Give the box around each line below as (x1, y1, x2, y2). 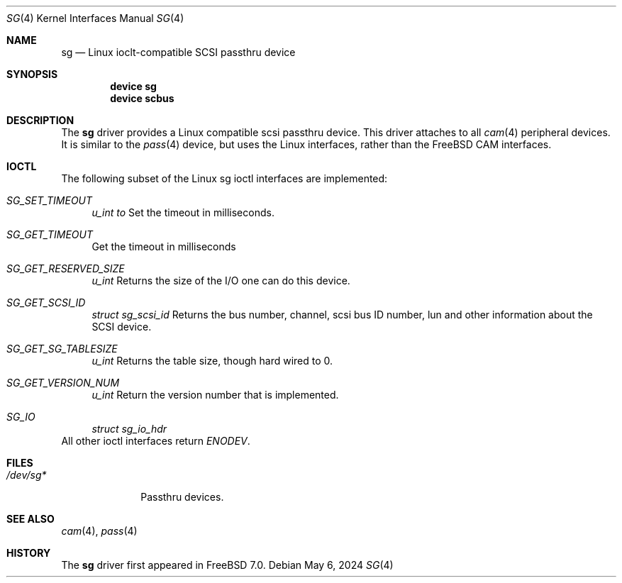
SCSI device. (91, 321, 152, 333)
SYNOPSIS (6, 68, 58, 80)
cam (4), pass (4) (61, 525, 138, 537)
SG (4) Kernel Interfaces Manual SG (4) (6, 12, 184, 24)
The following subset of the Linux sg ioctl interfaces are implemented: (61, 172, 388, 184)
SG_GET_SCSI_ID (6, 296, 86, 309)
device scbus (110, 92, 174, 104)
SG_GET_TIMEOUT (6, 228, 93, 240)
